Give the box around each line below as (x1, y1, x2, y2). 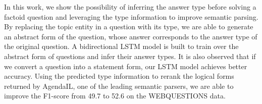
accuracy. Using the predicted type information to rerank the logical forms (4, 71, 234, 81)
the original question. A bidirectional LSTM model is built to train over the (4, 41, 239, 51)
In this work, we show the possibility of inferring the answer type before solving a (4, 2, 256, 12)
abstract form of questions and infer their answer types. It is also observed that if (4, 50, 256, 61)
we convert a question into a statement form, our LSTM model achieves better (4, 61, 247, 71)
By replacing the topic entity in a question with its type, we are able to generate (4, 21, 253, 32)
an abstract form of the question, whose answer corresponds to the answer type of (4, 31, 257, 41)
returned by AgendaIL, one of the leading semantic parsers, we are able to (4, 80, 234, 91)
